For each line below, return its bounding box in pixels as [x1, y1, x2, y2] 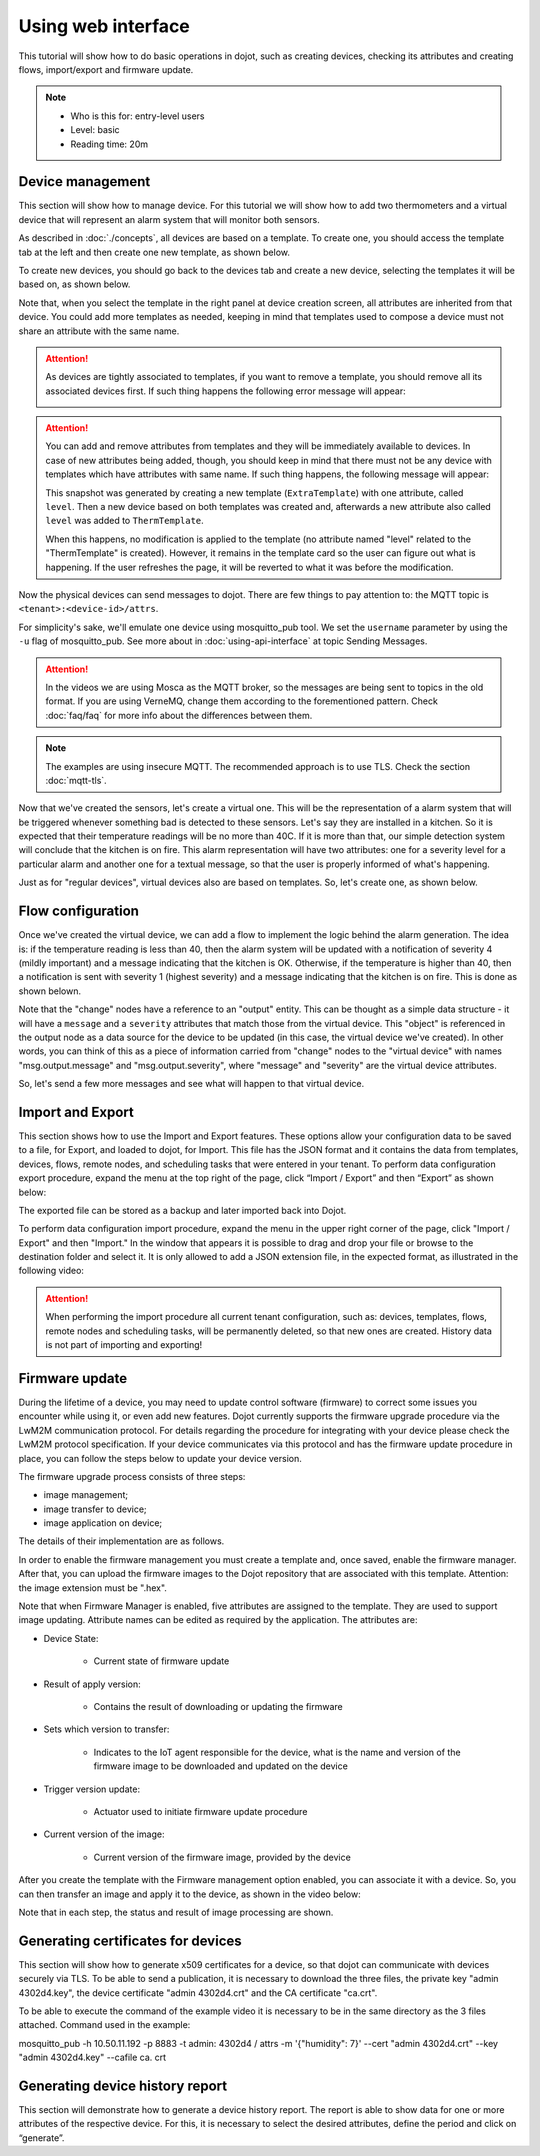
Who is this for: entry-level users [70, 110, 205, 122]
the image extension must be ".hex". [18, 1581, 167, 1594]
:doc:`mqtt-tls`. [45, 774, 107, 786]
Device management [18, 173, 151, 190]
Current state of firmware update [93, 1655, 230, 1667]
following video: [18, 1265, 85, 1277]
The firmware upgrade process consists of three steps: [18, 1470, 246, 1482]
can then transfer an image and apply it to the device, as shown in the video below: [18, 1888, 361, 1900]
